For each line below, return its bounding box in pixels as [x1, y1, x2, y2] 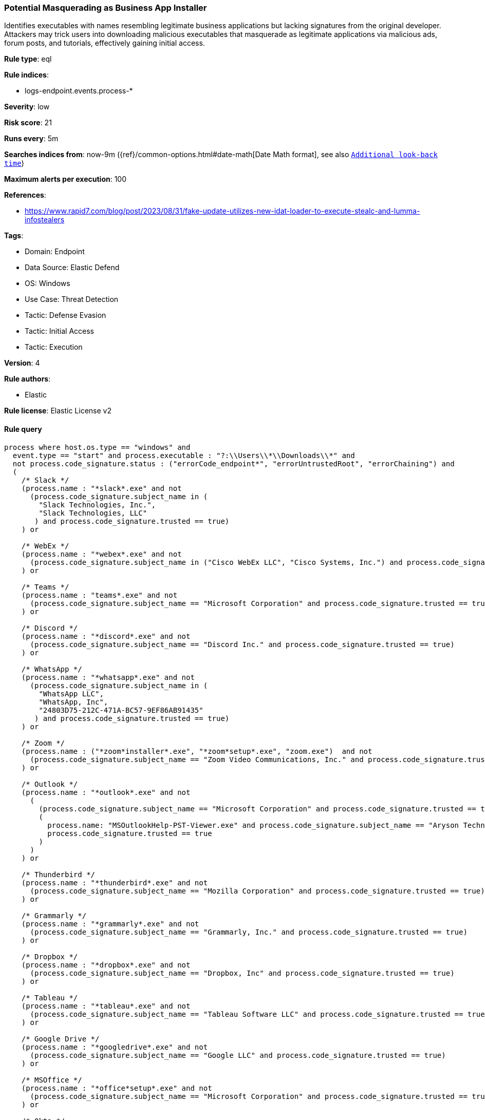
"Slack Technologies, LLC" [39, 508, 147, 517]
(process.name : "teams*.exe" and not [21, 591, 178, 599]
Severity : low [4, 102, 50, 111]
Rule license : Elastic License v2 [4, 406, 111, 415]
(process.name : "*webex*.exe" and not [21, 549, 182, 558]
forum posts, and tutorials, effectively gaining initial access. [4, 39, 205, 48]
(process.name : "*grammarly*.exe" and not [21, 919, 199, 928]
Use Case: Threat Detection [25, 295, 119, 304]
